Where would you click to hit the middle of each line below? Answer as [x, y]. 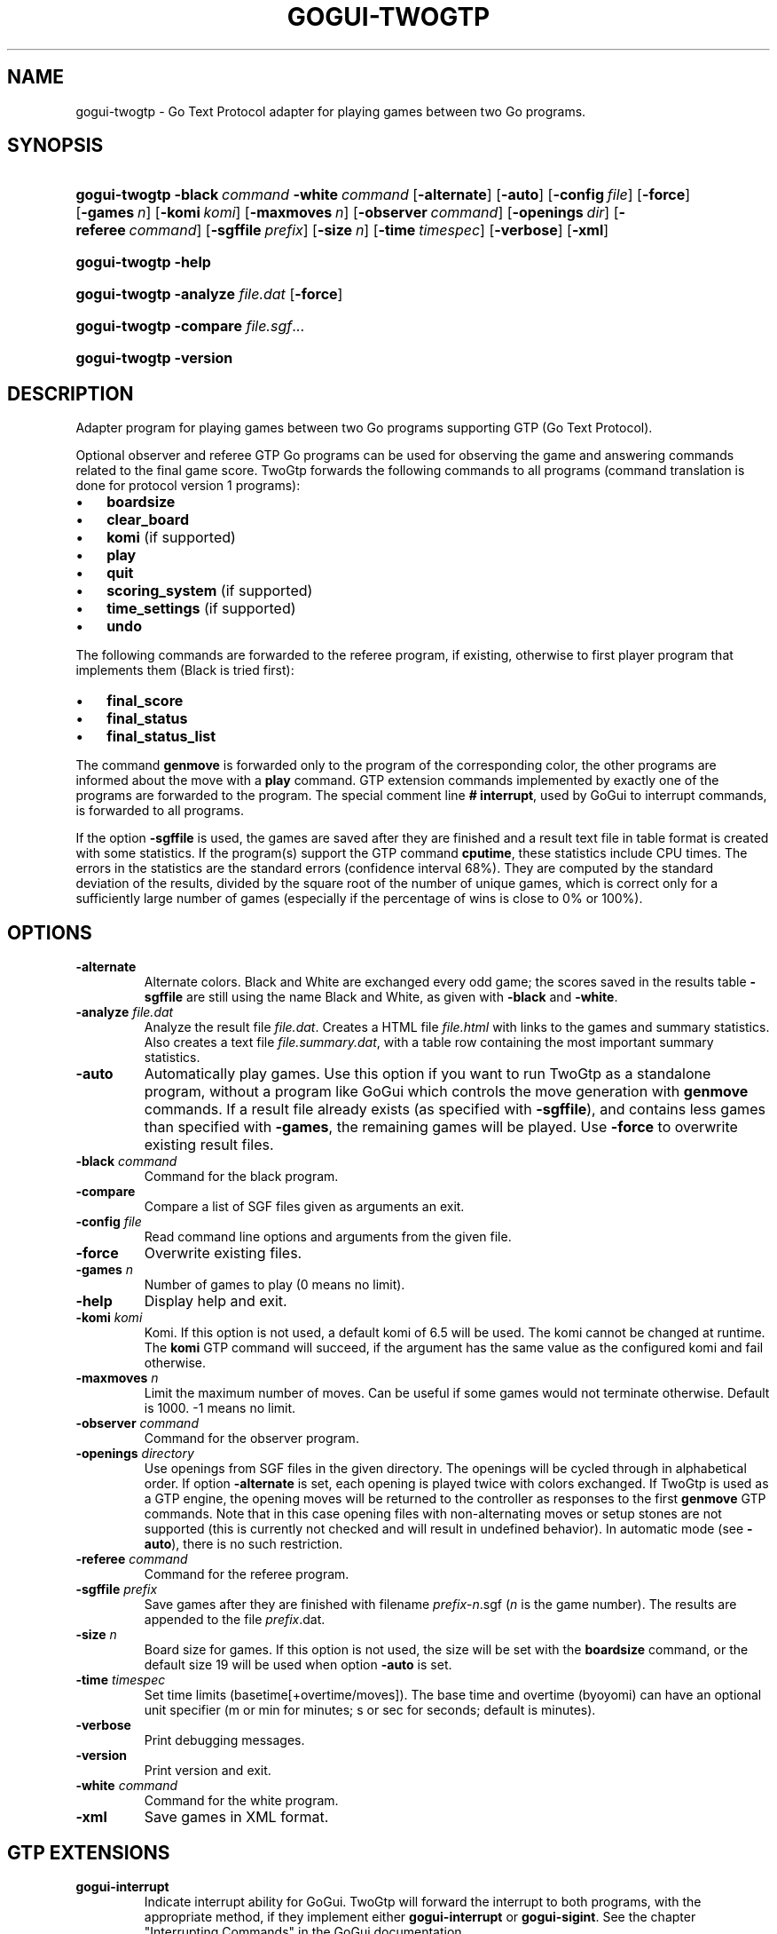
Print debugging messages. [224, 1740]
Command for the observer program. [251, 1439]
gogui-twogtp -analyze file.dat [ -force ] [209, 294]
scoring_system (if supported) [210, 591]
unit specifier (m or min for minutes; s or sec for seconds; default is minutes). [370, 1710]
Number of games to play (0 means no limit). [275, 1285]
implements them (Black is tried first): [185, 670]
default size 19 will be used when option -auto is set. [298, 1665]
